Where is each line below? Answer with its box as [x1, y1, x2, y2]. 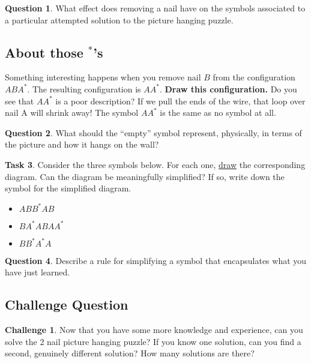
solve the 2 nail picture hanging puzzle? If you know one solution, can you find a [5, 335, 301, 347]
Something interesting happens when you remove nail [5, 71, 201, 83]
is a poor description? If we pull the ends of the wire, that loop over [55, 94, 306, 107]
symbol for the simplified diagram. [5, 182, 131, 194]
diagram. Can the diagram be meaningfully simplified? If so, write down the [5, 170, 285, 182]
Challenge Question [5, 295, 128, 314]
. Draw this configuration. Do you [159, 82, 297, 95]
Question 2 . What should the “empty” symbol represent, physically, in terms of [5, 126, 302, 139]
